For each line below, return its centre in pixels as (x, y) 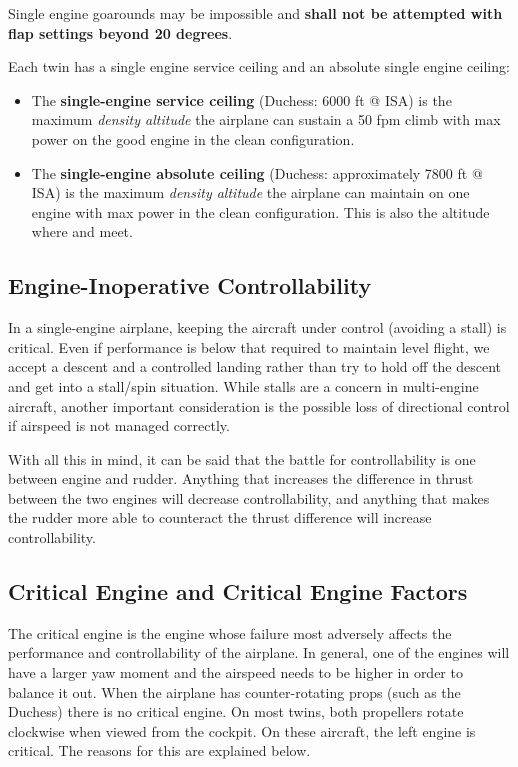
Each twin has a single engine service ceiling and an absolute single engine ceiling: (259, 66)
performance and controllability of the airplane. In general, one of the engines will (259, 652)
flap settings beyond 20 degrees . (120, 32)
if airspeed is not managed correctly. (119, 425)
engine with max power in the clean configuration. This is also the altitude (260, 211)
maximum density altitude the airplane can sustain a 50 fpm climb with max (266, 119)
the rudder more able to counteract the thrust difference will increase (220, 517)
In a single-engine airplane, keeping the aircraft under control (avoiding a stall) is (257, 327)
